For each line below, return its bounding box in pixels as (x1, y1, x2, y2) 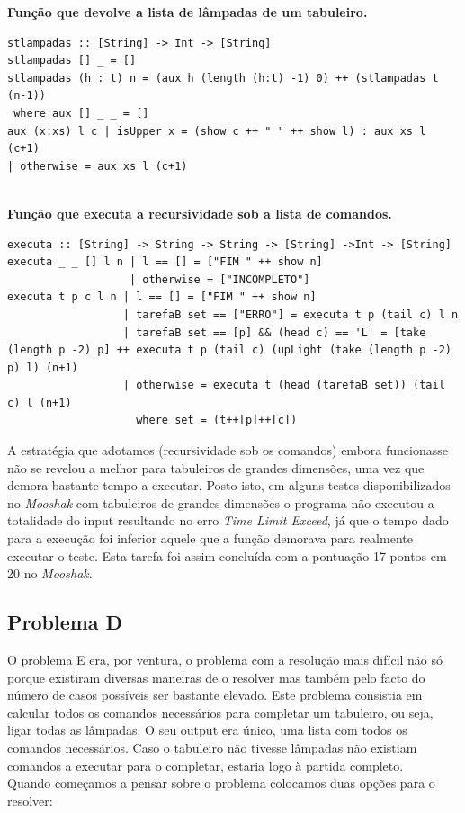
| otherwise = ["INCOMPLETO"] (130, 272, 310, 286)
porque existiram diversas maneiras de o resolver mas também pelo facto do (7, 667, 425, 686)
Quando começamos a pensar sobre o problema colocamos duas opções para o (7, 773, 435, 792)
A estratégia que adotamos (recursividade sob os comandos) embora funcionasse (7, 441, 448, 460)
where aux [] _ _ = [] (13, 106, 149, 120)
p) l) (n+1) (7, 361, 78, 374)
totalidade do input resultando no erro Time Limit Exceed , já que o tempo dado (7, 511, 449, 530)
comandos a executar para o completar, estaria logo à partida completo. (7, 755, 404, 774)
